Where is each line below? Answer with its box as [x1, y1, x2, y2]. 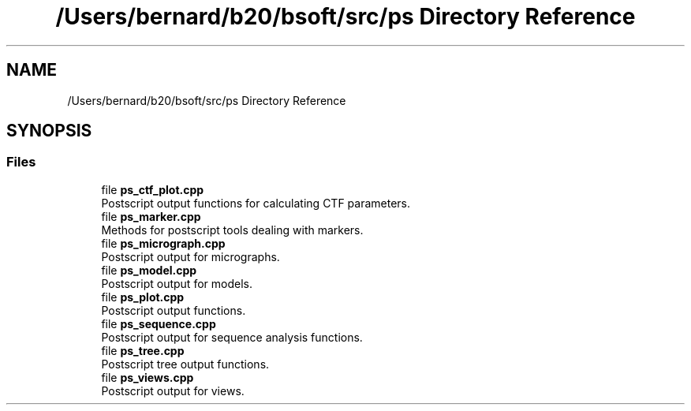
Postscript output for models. [101, 276, 252, 290]
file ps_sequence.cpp [101, 316, 216, 331]
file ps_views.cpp [101, 370, 194, 384]
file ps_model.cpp [101, 263, 197, 277]
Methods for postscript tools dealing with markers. [101, 222, 364, 237]
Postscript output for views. [101, 383, 245, 398]
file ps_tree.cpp [101, 343, 185, 357]
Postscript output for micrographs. [101, 249, 280, 263]
